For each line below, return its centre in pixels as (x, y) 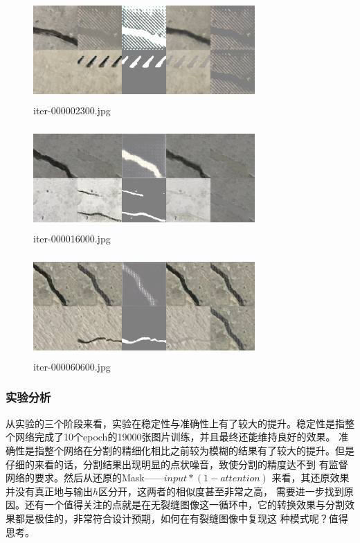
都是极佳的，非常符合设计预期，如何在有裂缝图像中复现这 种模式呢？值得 (181, 518)
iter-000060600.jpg (72, 366)
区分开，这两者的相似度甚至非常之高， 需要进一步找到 (221, 491)
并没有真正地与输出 (49, 491)
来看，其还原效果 (310, 478)
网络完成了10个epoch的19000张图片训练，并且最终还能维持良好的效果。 (175, 437)
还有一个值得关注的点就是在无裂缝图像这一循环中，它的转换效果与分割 (184, 505)
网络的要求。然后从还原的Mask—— (85, 478)
